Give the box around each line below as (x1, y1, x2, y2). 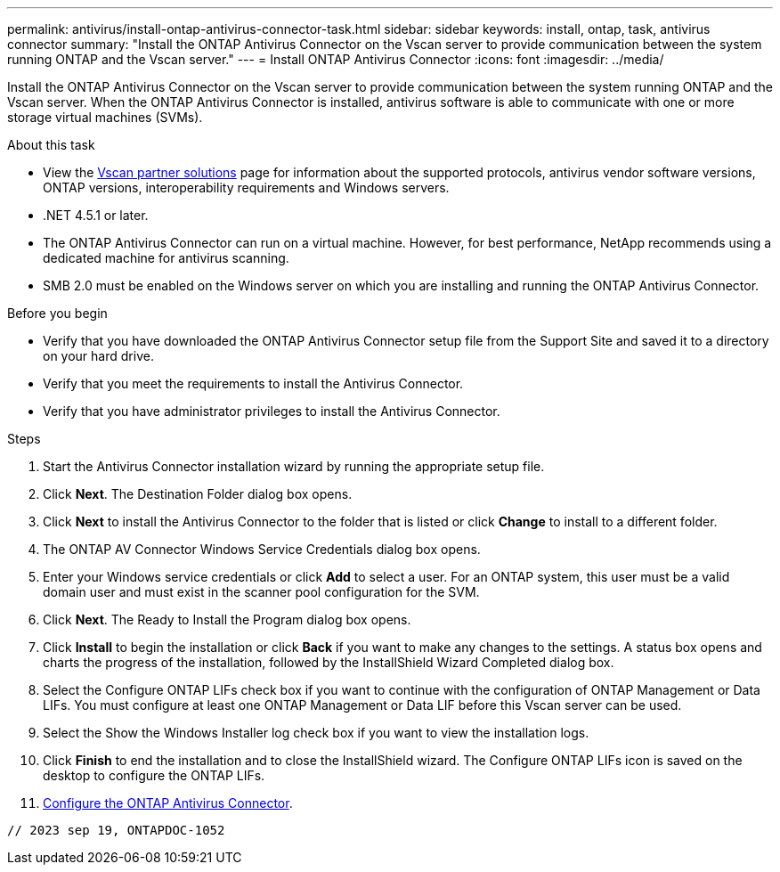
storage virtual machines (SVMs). (7, 110, 203, 125)
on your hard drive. (43, 348, 154, 363)
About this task (7, 137, 95, 152)
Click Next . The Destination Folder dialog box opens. (43, 486, 353, 501)
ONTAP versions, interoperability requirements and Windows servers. (43, 180, 450, 195)
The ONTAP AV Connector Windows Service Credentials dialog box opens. (43, 542, 481, 557)
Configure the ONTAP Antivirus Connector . (43, 795, 293, 811)
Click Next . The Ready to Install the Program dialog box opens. (43, 612, 411, 627)
